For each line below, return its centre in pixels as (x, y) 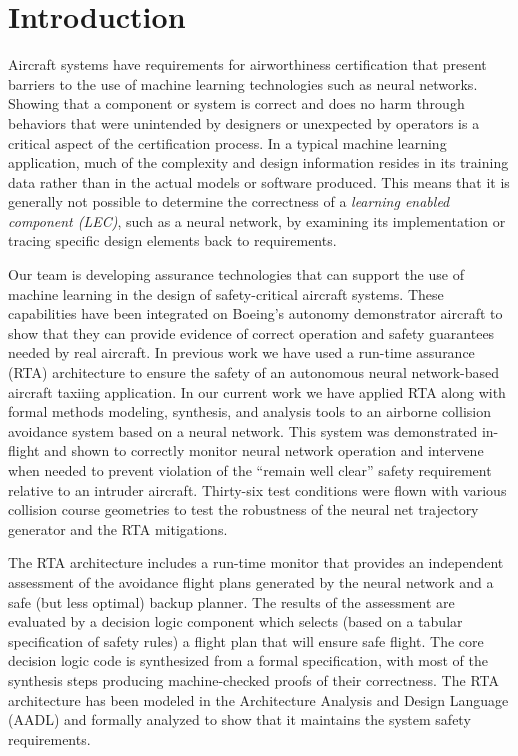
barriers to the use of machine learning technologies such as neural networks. (243, 83)
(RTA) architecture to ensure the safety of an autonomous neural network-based (254, 372)
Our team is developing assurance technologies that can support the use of (236, 274)
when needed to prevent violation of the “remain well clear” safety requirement (250, 470)
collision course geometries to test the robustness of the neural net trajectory (243, 509)
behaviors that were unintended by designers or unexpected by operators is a (244, 122)
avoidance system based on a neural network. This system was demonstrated (243, 430)
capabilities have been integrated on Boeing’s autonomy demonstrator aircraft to (255, 313)
